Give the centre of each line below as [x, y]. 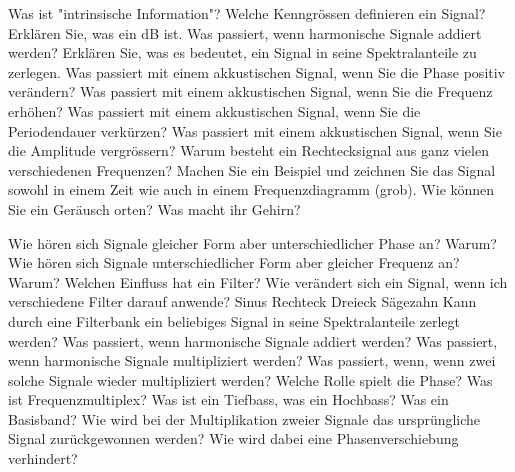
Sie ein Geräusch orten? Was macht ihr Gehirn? [154, 208]
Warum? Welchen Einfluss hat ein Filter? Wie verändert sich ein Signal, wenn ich [258, 281]
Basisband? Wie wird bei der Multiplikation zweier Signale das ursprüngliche [244, 418]
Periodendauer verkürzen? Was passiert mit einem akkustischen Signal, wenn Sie [255, 130]
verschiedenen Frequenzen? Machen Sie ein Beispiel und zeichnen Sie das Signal [252, 169]
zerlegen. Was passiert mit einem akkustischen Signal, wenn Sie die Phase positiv [257, 71]
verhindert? [43, 458]
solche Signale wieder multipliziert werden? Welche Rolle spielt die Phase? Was [250, 379]
